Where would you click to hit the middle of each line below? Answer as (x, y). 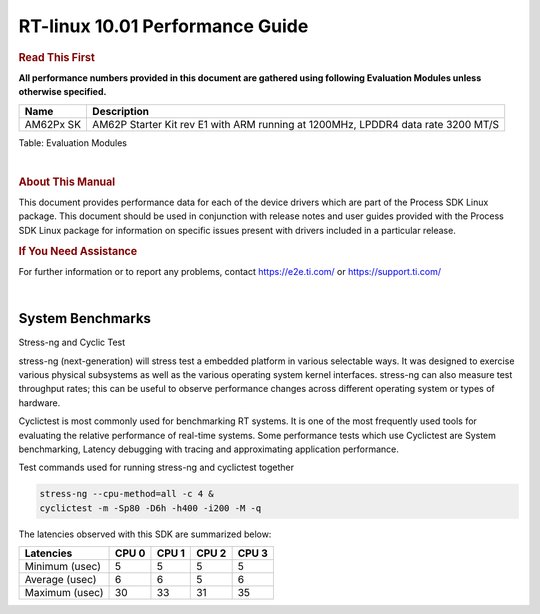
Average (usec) (60, 580)
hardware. (39, 402)
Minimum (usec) (63, 567)
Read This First (56, 57)
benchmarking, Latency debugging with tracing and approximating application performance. (208, 449)
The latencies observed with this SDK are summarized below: (145, 534)
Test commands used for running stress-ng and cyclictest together (156, 467)
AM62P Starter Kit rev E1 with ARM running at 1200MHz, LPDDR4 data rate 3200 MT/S (295, 124)
